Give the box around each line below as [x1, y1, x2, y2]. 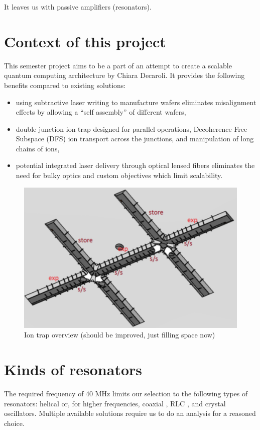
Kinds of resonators [4, 359, 143, 380]
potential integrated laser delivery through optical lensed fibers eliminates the [16, 160, 255, 170]
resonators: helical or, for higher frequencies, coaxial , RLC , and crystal [4, 398, 226, 408]
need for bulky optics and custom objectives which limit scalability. [16, 170, 223, 181]
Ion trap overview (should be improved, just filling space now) [24, 329, 215, 340]
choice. [4, 417, 25, 428]
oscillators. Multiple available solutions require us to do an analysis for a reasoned [4, 408, 256, 418]
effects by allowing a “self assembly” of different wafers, [16, 107, 186, 117]
